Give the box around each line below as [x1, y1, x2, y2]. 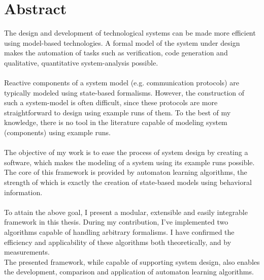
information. [4, 186, 43, 197]
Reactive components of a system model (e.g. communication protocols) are [4, 77, 239, 88]
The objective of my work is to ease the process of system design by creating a [4, 147, 248, 158]
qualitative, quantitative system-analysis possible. [4, 57, 158, 68]
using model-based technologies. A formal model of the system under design [4, 37, 240, 48]
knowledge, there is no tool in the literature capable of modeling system [4, 117, 227, 128]
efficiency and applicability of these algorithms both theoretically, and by [4, 236, 232, 247]
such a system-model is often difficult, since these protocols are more [4, 97, 218, 108]
